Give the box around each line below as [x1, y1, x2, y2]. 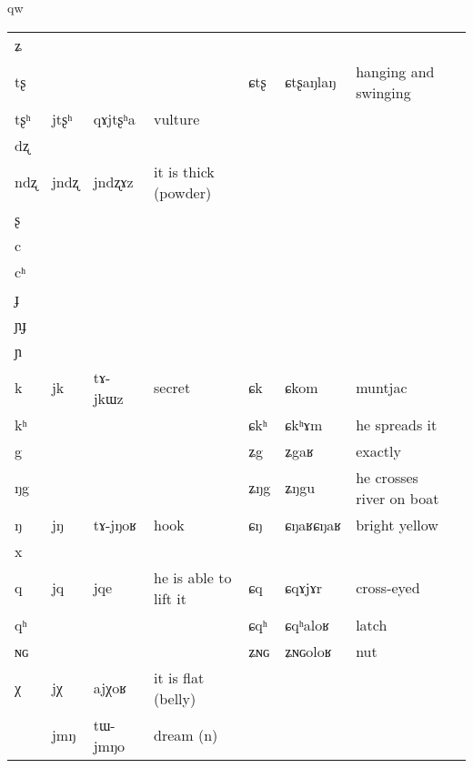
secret [154, 377, 191, 399]
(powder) [154, 181, 212, 203]
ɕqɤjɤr [285, 577, 323, 599]
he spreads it [356, 413, 438, 435]
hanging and [356, 60, 435, 82]
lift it [154, 587, 187, 609]
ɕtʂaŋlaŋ [285, 71, 337, 93]
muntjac [356, 377, 408, 399]
